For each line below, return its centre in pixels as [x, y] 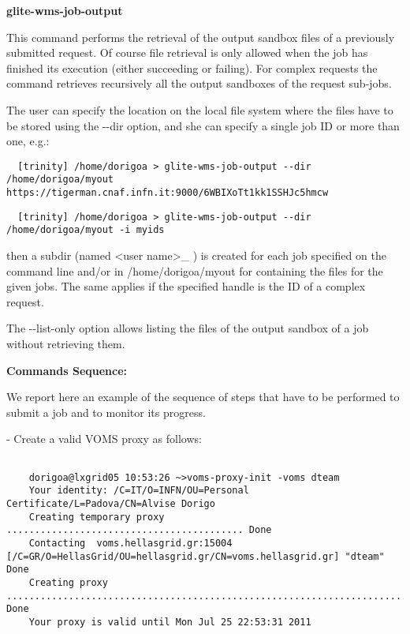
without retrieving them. [66, 343]
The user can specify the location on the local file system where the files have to [200, 109]
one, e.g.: [28, 141]
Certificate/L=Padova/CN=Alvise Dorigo [111, 503]
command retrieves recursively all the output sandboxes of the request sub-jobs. [199, 83]
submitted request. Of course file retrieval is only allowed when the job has [187, 53]
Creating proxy [68, 582]
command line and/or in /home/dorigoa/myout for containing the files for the [195, 270]
